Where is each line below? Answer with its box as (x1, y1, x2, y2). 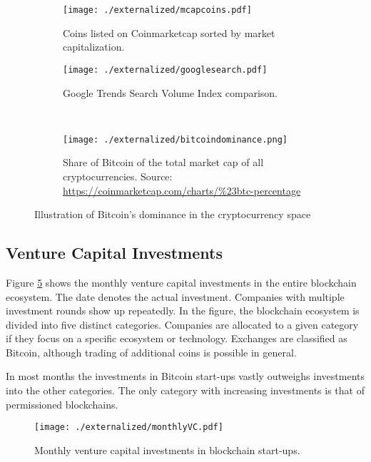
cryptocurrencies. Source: (63, 168, 173, 183)
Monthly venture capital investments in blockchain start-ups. (34, 442, 300, 457)
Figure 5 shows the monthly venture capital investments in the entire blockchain (6, 274, 357, 289)
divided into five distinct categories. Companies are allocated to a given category (6, 317, 359, 332)
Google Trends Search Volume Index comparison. (63, 85, 278, 100)
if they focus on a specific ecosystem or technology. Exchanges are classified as (6, 331, 347, 346)
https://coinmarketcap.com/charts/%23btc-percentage (63, 183, 301, 197)
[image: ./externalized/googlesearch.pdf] (63, 64, 268, 75)
